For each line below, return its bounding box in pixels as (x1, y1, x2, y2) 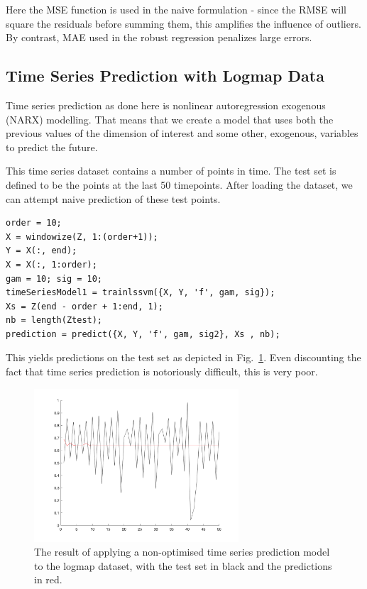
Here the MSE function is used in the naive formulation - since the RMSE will (6, 2, 347, 16)
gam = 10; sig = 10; (6, 273, 103, 284)
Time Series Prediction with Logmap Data (6, 65, 324, 87)
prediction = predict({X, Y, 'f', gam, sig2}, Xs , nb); (6, 329, 280, 339)
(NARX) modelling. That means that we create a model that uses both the (6, 111, 334, 126)
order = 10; (6, 218, 62, 229)
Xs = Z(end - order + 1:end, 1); (6, 301, 163, 312)
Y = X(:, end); (6, 246, 77, 256)
